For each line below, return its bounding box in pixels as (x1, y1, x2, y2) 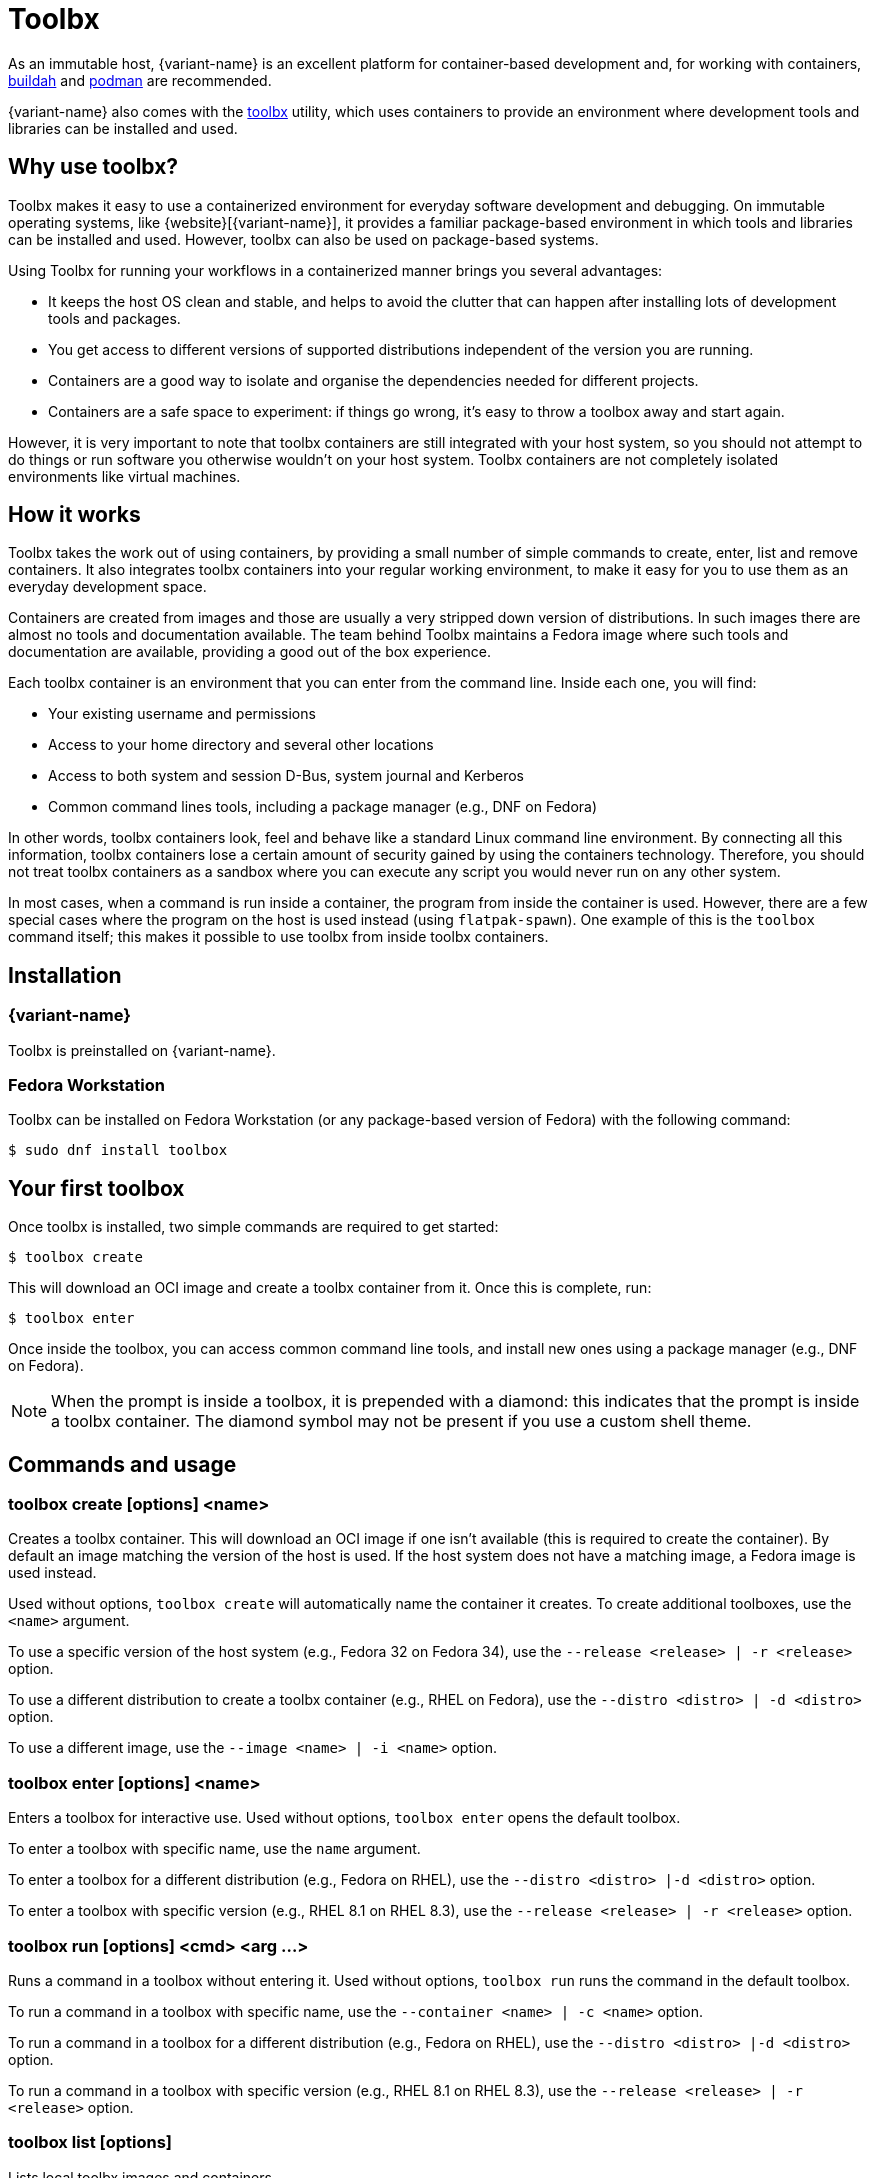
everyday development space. (8, 578, 207, 596)
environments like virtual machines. (8, 467, 241, 485)
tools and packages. (48, 309, 181, 327)
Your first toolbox (8, 1175, 185, 1201)
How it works (8, 502, 141, 528)
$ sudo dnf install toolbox (8, 1142, 228, 1159)
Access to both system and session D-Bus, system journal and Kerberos (48, 767, 525, 785)
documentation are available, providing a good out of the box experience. (8, 643, 492, 661)
